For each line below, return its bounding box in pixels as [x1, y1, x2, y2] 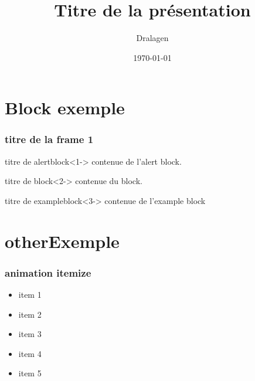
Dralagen [136, 32, 169, 44]
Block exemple [5, 96, 125, 120]
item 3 [18, 328, 42, 340]
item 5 [18, 367, 42, 379]
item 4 [18, 347, 42, 359]
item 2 [18, 308, 42, 320]
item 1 [18, 288, 42, 301]
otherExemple [5, 229, 120, 253]
